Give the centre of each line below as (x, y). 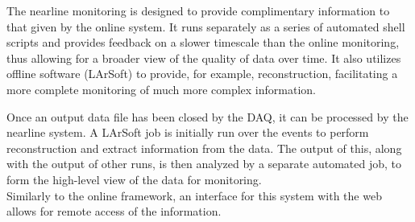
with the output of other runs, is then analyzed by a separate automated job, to (204, 164)
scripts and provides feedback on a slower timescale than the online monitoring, (203, 42)
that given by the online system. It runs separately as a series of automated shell (206, 26)
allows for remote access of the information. (114, 211)
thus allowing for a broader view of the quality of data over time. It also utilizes (204, 58)
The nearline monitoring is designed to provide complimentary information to (198, 10)
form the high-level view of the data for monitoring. (134, 179)
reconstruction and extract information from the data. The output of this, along (204, 148)
